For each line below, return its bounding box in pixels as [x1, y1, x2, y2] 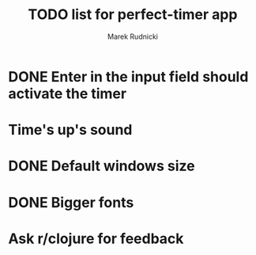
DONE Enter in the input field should [8, 67, 249, 86]
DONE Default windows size [8, 157, 195, 175]
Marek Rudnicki [107, 32, 158, 41]
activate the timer [8, 85, 127, 102]
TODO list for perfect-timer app [28, 6, 238, 24]
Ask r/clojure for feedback [8, 230, 184, 247]
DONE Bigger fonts [8, 193, 134, 211]
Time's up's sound [8, 121, 133, 139]
